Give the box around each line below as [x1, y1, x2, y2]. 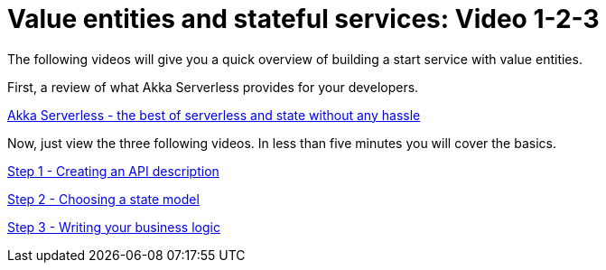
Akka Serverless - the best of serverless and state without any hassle [7, 107, 421, 123]
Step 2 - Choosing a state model [7, 191, 200, 207]
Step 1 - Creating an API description [7, 163, 219, 179]
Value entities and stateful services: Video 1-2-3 [7, 4, 600, 34]
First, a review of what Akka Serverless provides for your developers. [7, 79, 419, 95]
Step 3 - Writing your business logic [7, 219, 220, 235]
